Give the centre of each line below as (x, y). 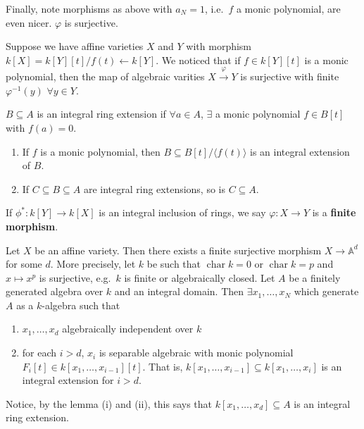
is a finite (334, 212)
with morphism (219, 46)
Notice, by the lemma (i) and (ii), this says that (109, 403)
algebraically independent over (128, 329)
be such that (174, 264)
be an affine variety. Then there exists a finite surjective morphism (178, 250)
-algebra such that (81, 305)
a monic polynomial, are (288, 8)
